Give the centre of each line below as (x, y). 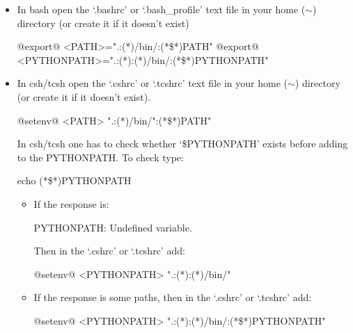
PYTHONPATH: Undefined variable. (113, 227)
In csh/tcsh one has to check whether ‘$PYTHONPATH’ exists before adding (182, 144)
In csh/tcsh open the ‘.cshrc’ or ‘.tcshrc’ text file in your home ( (152, 83)
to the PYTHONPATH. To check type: (100, 157)
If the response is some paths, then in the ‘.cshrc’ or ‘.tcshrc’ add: (173, 297)
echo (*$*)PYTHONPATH (74, 180)
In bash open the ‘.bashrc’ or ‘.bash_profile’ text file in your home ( (161, 9)
